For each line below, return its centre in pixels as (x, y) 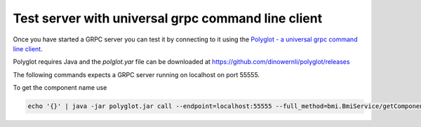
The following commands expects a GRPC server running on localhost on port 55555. (136, 74)
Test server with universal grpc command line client (168, 18)
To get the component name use (60, 88)
